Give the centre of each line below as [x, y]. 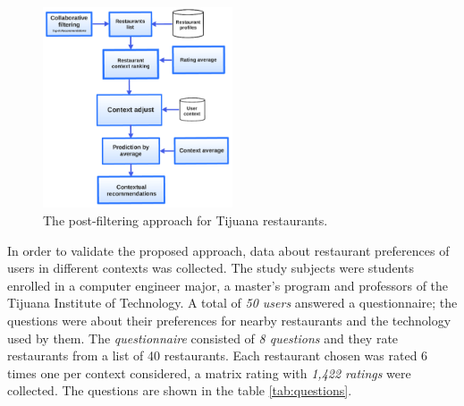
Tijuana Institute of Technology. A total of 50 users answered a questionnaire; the [232, 303]
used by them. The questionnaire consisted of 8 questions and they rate [203, 338]
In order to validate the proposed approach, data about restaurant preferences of [228, 250]
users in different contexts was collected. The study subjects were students [211, 268]
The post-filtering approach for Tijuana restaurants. [186, 220]
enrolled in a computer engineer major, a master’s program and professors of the [228, 285]
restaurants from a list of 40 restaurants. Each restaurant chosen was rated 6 [218, 355]
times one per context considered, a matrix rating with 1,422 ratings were [209, 372]
